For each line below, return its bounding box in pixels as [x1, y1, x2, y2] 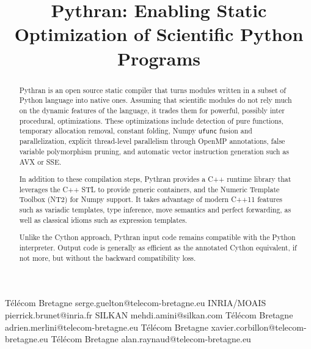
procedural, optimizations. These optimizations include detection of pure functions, [19, 115, 284, 126]
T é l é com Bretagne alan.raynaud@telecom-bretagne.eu [51, 332, 251, 345]
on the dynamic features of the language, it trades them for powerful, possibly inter [19, 105, 285, 115]
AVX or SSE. [19, 156, 62, 167]
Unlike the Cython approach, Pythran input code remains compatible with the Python [19, 232, 296, 242]
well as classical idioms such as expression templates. [19, 214, 188, 225]
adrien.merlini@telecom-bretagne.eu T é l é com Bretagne [5, 320, 208, 333]
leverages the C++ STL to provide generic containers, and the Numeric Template [19, 184, 280, 194]
